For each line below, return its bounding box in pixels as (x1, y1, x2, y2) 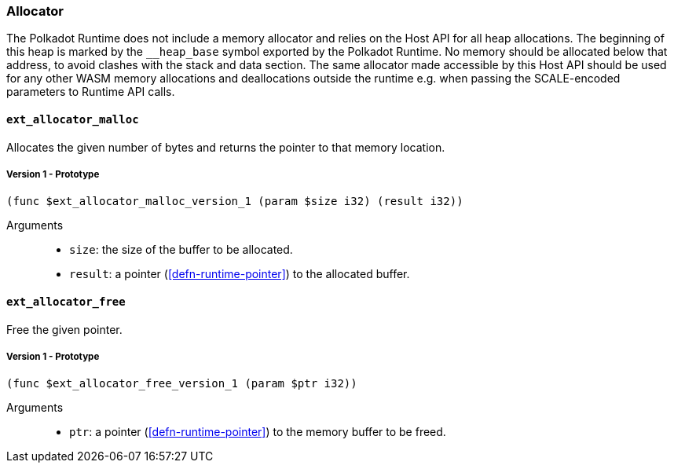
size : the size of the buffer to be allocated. (69, 243, 293, 257)
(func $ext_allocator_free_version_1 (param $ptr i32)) (6, 377, 357, 390)
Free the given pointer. (6, 322, 123, 336)
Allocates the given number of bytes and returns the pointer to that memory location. (6, 140, 445, 154)
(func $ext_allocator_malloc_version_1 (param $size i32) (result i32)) (6, 195, 463, 208)
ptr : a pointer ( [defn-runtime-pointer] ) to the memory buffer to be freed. (69, 425, 446, 439)
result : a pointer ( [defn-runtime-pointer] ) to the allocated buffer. (69, 267, 410, 281)
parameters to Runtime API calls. (6, 85, 175, 99)
